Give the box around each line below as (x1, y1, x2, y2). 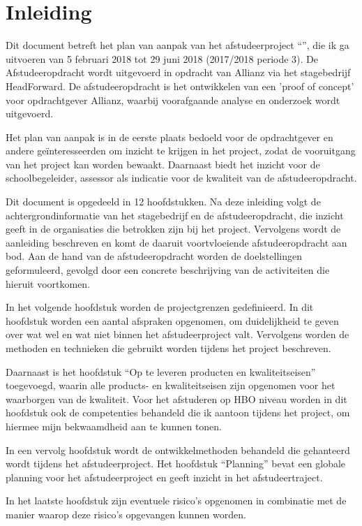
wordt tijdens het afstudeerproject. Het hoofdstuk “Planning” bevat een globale (6, 456, 346, 471)
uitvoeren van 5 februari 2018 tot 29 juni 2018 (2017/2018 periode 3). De (6, 51, 318, 66)
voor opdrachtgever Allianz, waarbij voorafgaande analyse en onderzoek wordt (6, 92, 340, 107)
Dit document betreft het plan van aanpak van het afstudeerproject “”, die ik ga (6, 38, 349, 52)
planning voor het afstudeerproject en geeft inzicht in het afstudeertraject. (6, 469, 323, 484)
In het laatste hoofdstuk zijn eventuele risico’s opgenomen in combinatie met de (6, 493, 347, 508)
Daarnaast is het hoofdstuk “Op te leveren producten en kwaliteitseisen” (6, 364, 316, 379)
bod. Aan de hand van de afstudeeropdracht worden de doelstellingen (6, 249, 302, 263)
